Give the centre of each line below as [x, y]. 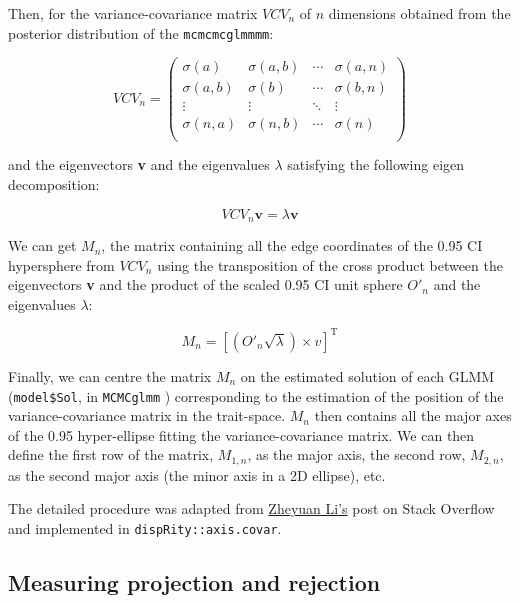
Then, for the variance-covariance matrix [133, 13]
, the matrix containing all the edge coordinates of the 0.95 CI [292, 245]
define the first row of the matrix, [111, 454]
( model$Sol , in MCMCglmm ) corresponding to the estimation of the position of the [256, 395]
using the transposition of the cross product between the [330, 264]
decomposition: [54, 184]
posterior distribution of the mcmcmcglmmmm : [141, 32]
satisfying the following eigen [376, 164]
